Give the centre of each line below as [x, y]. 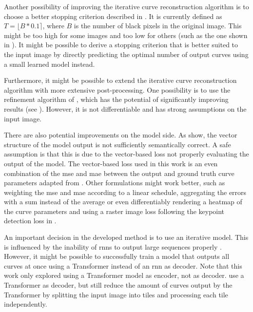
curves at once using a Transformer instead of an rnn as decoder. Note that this [123, 265]
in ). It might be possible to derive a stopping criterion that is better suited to [121, 45]
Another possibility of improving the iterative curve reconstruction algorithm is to [126, 6]
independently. [26, 304]
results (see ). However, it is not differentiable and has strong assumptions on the [125, 108]
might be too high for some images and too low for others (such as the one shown [126, 35]
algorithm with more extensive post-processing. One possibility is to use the [117, 89]
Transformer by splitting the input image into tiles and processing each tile [116, 294]
